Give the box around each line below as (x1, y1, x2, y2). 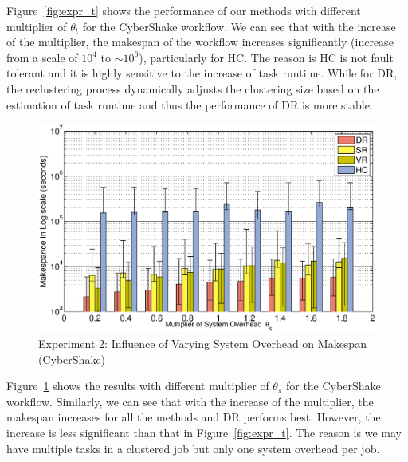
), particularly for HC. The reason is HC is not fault (139, 49, 394, 65)
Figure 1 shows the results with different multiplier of (6, 377, 269, 394)
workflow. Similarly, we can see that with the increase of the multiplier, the (6, 393, 374, 409)
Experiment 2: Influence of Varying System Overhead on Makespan (38, 335, 367, 352)
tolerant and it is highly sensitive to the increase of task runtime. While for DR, (6, 65, 398, 81)
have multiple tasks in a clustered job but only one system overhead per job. (6, 440, 380, 456)
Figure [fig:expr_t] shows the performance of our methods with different (6, 2, 361, 18)
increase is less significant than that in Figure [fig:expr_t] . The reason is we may (6, 424, 402, 440)
